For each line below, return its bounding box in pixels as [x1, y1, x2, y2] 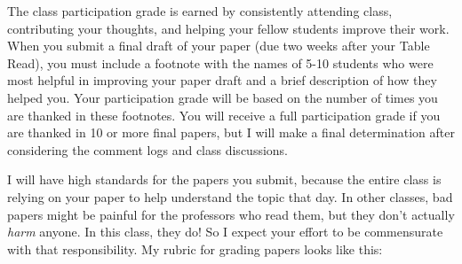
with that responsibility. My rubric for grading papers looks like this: [7, 239, 383, 258]
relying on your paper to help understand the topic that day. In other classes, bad [7, 187, 453, 206]
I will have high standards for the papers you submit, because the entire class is [7, 170, 442, 189]
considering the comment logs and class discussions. [7, 140, 289, 159]
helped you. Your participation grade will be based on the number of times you [7, 88, 438, 106]
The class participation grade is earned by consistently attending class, [7, 2, 393, 19]
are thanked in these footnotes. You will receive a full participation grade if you [7, 105, 441, 124]
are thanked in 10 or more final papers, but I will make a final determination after [7, 123, 455, 142]
